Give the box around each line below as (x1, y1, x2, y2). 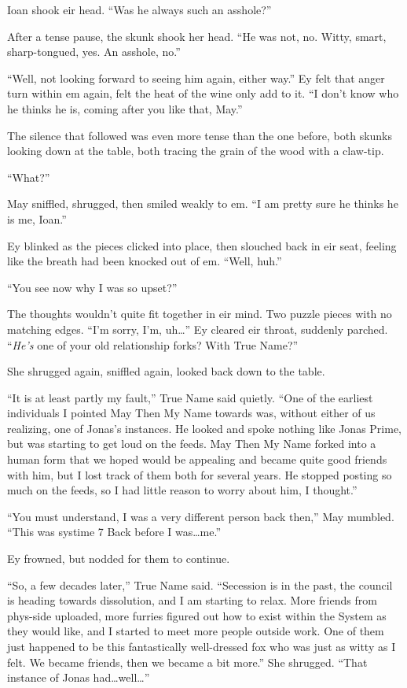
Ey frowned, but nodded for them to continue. (7, 550, 230, 567)
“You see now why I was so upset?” (7, 279, 178, 295)
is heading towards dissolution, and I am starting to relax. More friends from (7, 592, 377, 608)
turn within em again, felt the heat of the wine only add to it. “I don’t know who (7, 85, 399, 102)
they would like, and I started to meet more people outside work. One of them (7, 623, 384, 639)
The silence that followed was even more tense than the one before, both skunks (7, 127, 393, 143)
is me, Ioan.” (7, 210, 67, 227)
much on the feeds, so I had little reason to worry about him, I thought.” (7, 482, 357, 498)
